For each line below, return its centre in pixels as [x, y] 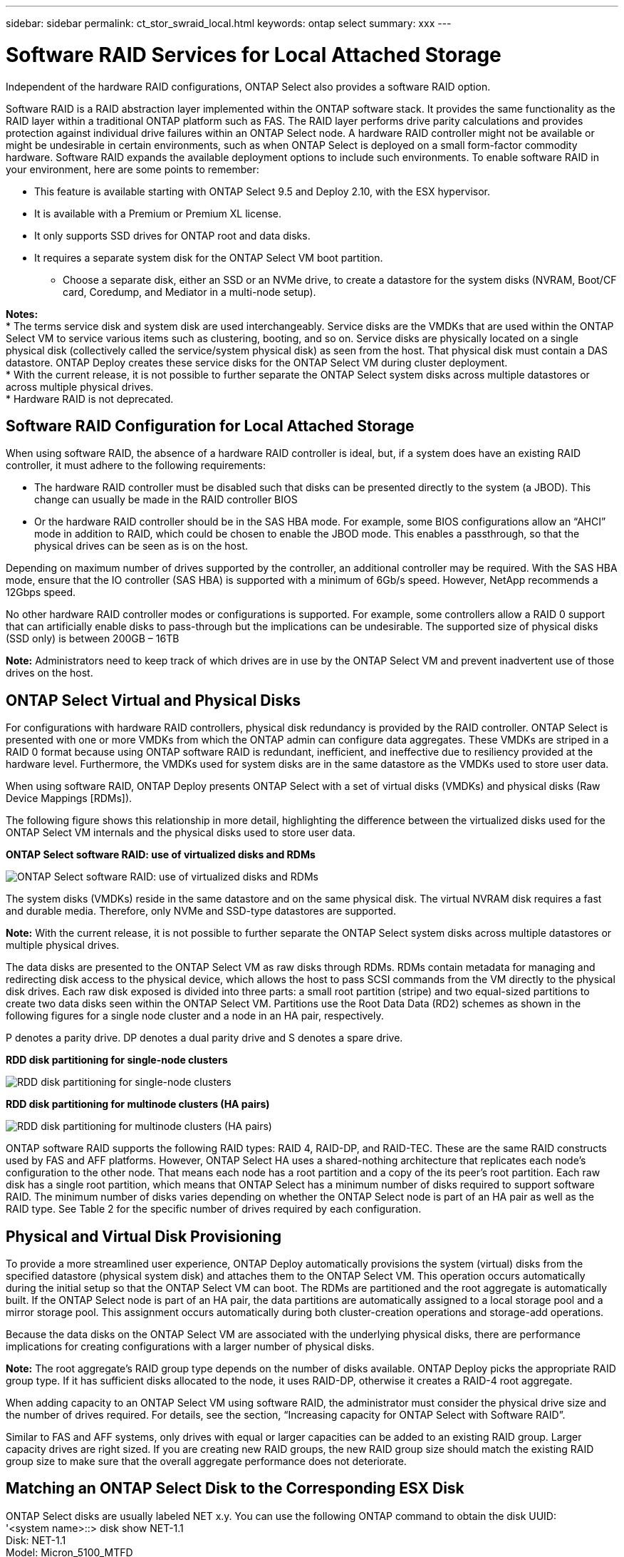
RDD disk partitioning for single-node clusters [117, 1060]
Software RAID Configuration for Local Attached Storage [210, 426]
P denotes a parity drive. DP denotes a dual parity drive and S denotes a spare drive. [204, 1038]
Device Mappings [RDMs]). [69, 798]
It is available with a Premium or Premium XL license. [158, 213]
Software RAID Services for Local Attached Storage [254, 55]
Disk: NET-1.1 [36, 1540]
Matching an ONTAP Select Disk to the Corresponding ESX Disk [235, 1489]
